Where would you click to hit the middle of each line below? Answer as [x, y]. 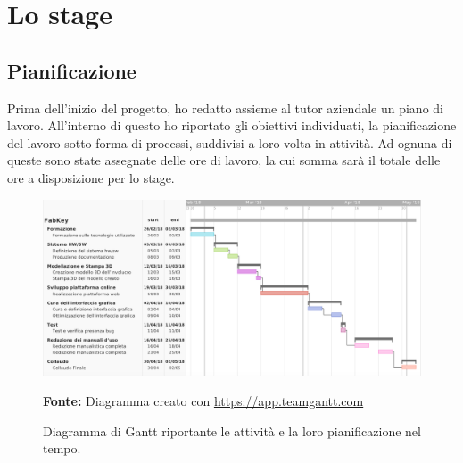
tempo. [62, 448]
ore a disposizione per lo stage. [91, 177]
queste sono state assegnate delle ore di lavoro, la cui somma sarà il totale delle [224, 160]
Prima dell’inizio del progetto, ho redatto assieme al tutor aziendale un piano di [225, 107]
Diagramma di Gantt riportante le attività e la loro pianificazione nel [232, 430]
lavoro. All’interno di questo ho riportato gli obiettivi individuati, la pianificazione [232, 125]
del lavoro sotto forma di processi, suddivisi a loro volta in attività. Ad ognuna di [230, 142]
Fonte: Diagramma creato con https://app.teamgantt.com [203, 401]
